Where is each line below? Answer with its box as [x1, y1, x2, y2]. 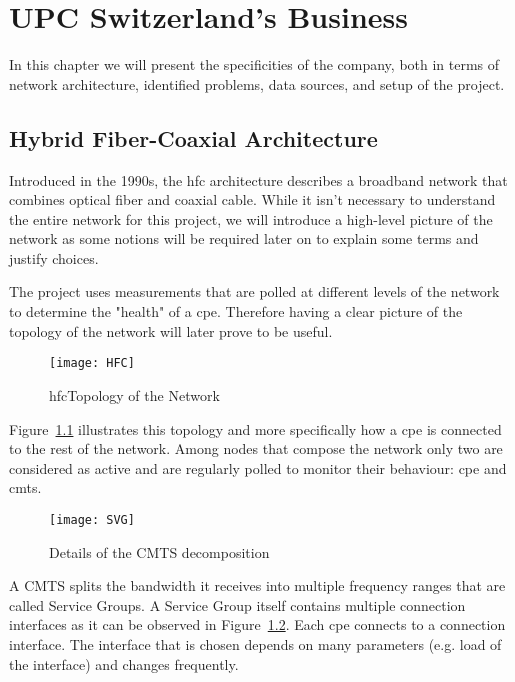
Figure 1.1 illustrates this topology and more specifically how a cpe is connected [9, 418, 502, 439]
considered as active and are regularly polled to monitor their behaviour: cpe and [9, 457, 507, 478]
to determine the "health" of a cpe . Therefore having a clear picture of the [9, 301, 463, 322]
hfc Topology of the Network [49, 384, 220, 405]
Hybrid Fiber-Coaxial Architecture [9, 122, 378, 153]
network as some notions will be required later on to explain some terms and [9, 228, 479, 249]
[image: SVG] [49, 512, 135, 527]
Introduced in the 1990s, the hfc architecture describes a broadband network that [9, 169, 508, 190]
